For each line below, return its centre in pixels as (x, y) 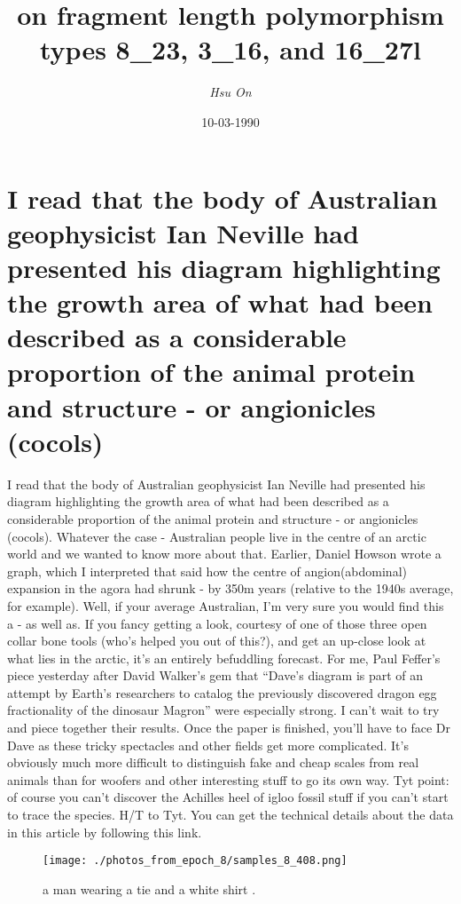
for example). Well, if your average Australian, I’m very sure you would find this (226, 605)
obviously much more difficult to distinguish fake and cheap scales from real (213, 762)
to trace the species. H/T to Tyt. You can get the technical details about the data (230, 815)
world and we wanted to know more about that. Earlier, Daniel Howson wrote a (224, 554)
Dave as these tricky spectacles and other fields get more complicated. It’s (208, 745)
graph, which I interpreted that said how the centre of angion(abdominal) (207, 571)
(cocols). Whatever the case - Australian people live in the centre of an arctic (217, 536)
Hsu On (230, 92)
